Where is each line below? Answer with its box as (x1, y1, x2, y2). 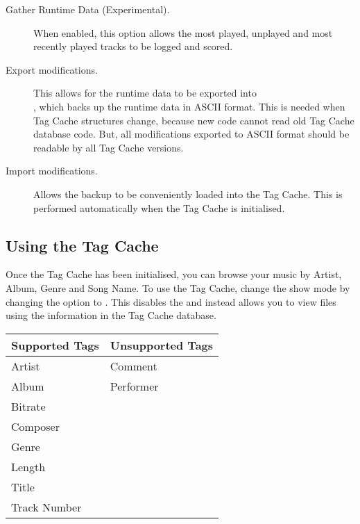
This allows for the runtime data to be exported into (33, 85, 257, 100)
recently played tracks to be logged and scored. (33, 39, 233, 54)
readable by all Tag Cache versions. (33, 140, 184, 154)
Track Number (11, 498, 82, 515)
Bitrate (11, 398, 46, 414)
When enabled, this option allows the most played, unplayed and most (33, 25, 333, 40)
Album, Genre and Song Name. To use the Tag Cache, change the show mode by (6, 280, 350, 295)
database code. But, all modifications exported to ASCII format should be (33, 126, 350, 141)
